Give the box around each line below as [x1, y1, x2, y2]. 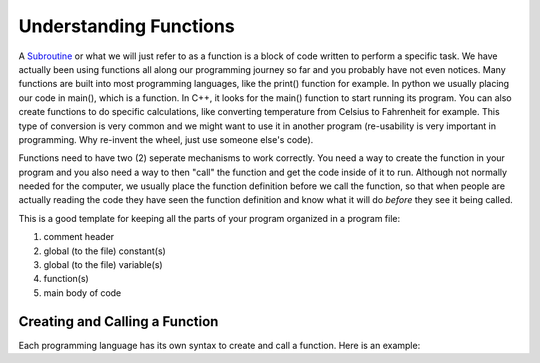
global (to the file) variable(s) [43, 259, 164, 271]
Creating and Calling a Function [18, 313, 219, 330]
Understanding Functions [18, 15, 235, 37]
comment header [43, 231, 115, 243]
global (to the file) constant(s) [43, 245, 167, 257]
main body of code [43, 286, 122, 299]
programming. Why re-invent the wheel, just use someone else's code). [18, 133, 314, 145]
